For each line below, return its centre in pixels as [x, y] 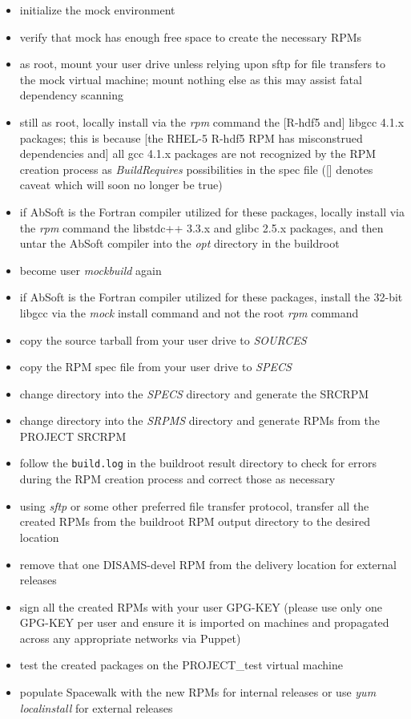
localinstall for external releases [96, 707]
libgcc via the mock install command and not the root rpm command [189, 312]
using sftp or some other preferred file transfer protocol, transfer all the [194, 505]
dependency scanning [72, 95]
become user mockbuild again [91, 270]
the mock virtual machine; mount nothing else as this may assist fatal [191, 79]
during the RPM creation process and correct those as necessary [177, 479]
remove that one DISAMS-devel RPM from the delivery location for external [208, 564]
